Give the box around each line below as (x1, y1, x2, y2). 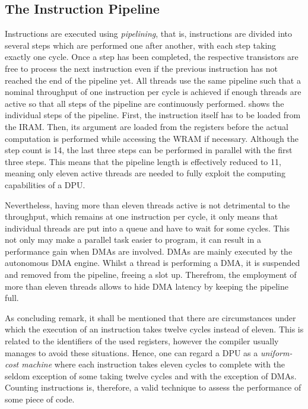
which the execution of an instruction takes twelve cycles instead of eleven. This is (5, 323, 304, 335)
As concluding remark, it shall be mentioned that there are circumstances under (5, 311, 296, 324)
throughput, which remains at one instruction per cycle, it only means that (5, 210, 278, 223)
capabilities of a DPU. (5, 178, 85, 191)
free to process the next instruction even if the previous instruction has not (5, 62, 278, 74)
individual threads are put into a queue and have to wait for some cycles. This (5, 221, 290, 234)
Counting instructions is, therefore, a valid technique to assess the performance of (5, 381, 301, 394)
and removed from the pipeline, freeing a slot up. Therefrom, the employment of (5, 268, 297, 281)
